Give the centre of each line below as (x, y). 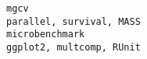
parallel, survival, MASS (73, 21)
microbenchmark (46, 35)
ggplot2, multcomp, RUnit (73, 47)
